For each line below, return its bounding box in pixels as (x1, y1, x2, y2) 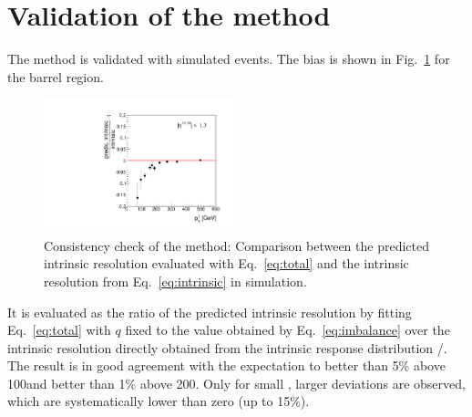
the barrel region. (7, 67, 104, 86)
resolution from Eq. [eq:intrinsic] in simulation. (44, 271, 307, 290)
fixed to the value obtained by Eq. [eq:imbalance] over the (125, 320, 450, 339)
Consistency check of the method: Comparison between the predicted (44, 235, 429, 255)
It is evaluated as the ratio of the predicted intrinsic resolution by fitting (7, 302, 412, 321)
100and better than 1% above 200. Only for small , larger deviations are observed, (7, 373, 466, 392)
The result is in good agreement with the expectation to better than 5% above (7, 356, 446, 375)
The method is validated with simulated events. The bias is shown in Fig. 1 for (7, 49, 450, 68)
